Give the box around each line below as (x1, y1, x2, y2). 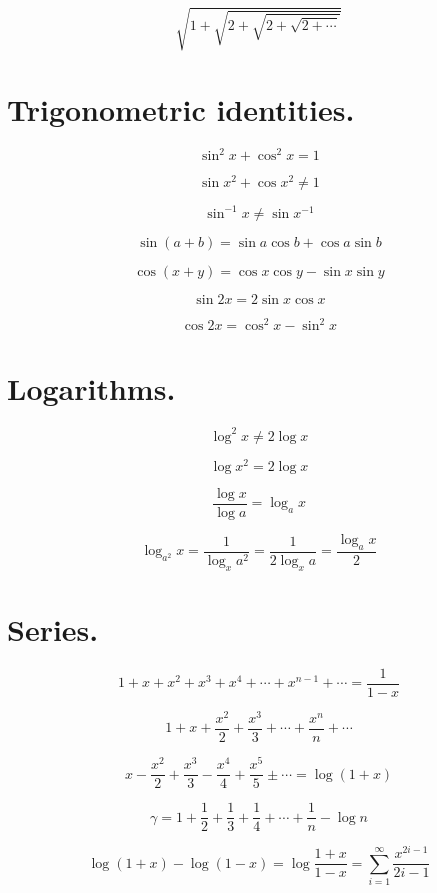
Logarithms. (7, 368, 176, 409)
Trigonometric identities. (7, 88, 355, 129)
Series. (7, 608, 99, 649)
